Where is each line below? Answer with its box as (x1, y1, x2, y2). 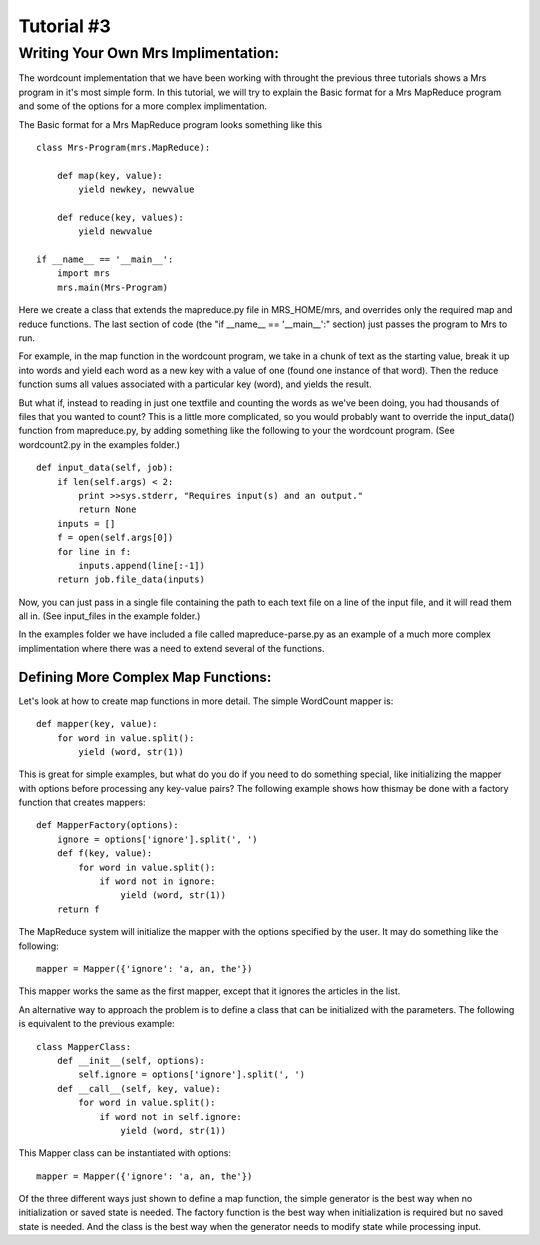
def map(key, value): (56, 170, 164, 181)
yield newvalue (78, 226, 153, 237)
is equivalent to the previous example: (18, 1018, 175, 1030)
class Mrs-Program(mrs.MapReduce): (36, 141, 211, 153)
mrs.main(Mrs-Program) (56, 281, 169, 293)
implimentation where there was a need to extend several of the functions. (18, 642, 325, 654)
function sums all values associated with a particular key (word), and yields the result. (18, 378, 372, 390)
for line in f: (56, 546, 132, 557)
